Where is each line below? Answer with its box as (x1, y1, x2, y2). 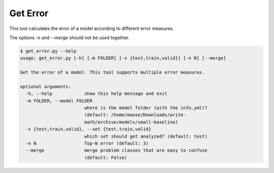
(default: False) (84, 155, 127, 160)
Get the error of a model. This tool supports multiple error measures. (20, 70, 205, 76)
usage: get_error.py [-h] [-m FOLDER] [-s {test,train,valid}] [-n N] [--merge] (20, 55, 226, 61)
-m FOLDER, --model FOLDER (25, 98, 93, 103)
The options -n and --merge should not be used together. (9, 34, 130, 41)
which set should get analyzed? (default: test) (84, 133, 208, 139)
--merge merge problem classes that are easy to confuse (25, 148, 208, 153)
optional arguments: (20, 84, 71, 89)
